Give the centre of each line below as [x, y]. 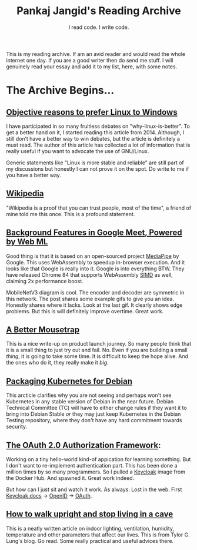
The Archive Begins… [60, 90]
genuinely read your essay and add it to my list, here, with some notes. [92, 67]
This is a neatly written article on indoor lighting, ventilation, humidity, [90, 528]
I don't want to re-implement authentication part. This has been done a [92, 465]
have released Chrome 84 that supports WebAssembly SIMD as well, [89, 274]
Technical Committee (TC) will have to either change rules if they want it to [96, 408]
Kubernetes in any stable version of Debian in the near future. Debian [90, 402]
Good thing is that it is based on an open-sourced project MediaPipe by [93, 256]
